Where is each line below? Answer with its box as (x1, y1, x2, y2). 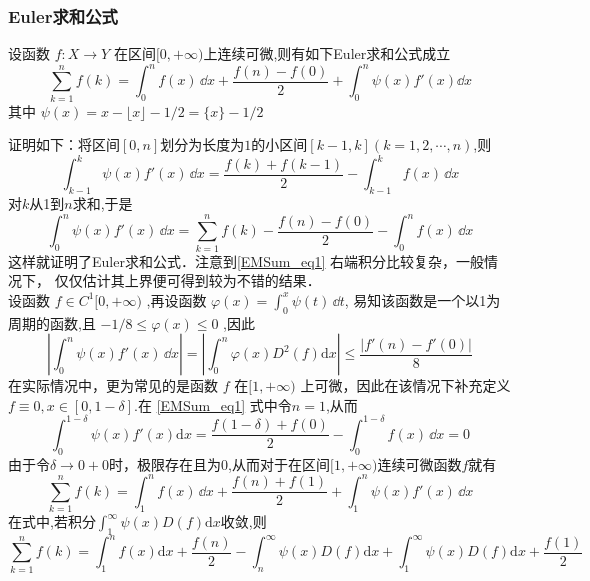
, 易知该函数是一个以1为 (344, 289, 501, 310)
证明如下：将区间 (8, 134, 120, 155)
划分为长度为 (160, 134, 245, 155)
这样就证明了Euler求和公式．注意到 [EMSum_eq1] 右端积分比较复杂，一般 (8, 250, 485, 271)
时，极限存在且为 (109, 453, 222, 474)
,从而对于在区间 (228, 453, 330, 474)
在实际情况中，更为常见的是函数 (8, 375, 218, 396)
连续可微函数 (377, 453, 462, 474)
